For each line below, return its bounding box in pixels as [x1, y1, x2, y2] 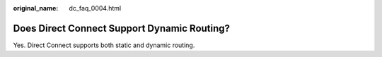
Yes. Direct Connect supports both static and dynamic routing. [13, 41, 195, 49]
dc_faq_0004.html [69, 4, 122, 12]
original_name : [13, 4, 59, 12]
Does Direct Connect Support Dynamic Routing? [13, 22, 230, 34]
